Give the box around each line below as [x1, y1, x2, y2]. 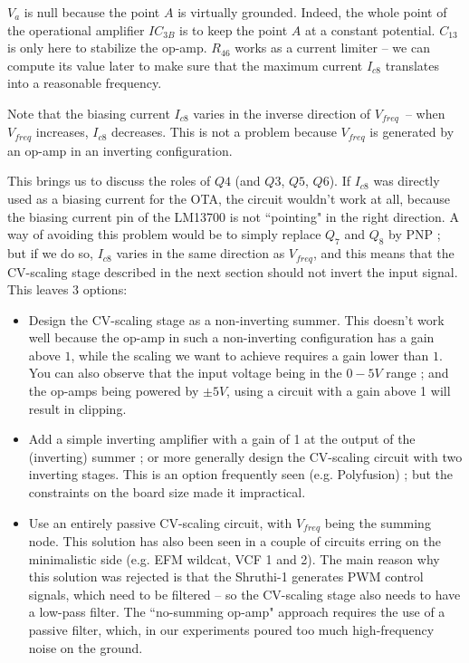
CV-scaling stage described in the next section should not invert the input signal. [7, 262, 458, 281]
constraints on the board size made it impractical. [28, 483, 306, 502]
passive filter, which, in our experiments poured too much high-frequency [28, 620, 435, 639]
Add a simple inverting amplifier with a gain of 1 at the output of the [28, 429, 416, 448]
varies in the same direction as [116, 244, 285, 263]
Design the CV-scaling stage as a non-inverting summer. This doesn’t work [28, 310, 445, 329]
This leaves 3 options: [7, 280, 128, 299]
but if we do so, [7, 244, 93, 263]
